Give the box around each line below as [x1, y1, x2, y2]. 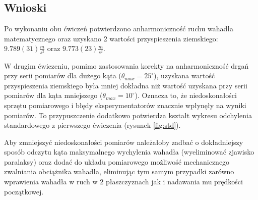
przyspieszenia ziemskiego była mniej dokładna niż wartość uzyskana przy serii [4, 80, 247, 90]
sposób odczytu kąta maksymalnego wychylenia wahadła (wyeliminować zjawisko [4, 146, 254, 157]
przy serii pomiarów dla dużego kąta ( [4, 70, 121, 81]
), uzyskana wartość [154, 70, 215, 81]
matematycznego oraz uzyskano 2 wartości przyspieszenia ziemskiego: [4, 33, 218, 43]
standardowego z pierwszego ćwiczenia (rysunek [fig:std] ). [4, 120, 181, 130]
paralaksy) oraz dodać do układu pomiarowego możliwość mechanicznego [4, 156, 230, 167]
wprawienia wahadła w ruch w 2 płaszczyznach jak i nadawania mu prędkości [4, 176, 243, 187]
